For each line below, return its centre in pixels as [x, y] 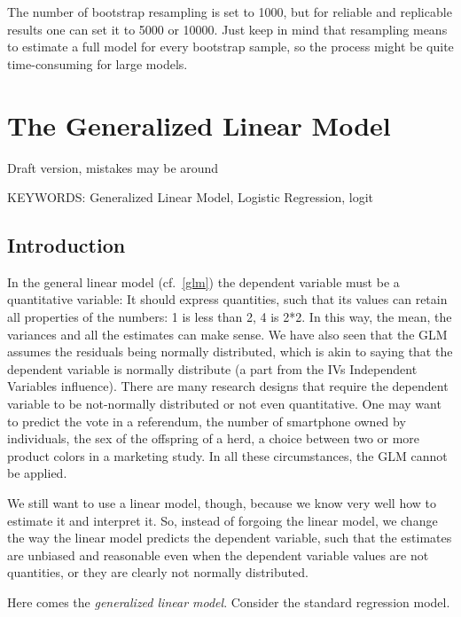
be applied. [37, 473]
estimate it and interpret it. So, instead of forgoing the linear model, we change [223, 520]
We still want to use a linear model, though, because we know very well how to [222, 503]
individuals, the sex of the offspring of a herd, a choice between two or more [214, 438]
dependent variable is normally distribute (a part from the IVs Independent [212, 368]
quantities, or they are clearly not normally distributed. [158, 572]
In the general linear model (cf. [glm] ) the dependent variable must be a [203, 281]
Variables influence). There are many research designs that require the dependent [228, 386]
